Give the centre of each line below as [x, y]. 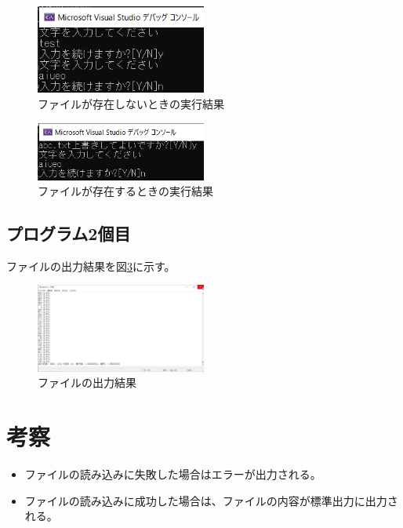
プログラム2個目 [69, 233]
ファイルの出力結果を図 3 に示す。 [91, 266]
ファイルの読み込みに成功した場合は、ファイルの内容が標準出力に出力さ [211, 500]
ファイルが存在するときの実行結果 [125, 191]
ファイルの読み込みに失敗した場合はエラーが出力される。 [173, 474]
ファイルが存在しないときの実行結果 [131, 104]
